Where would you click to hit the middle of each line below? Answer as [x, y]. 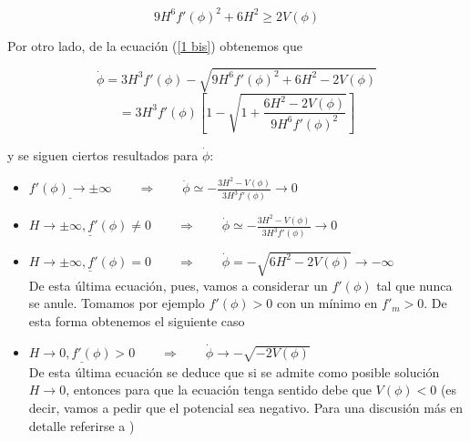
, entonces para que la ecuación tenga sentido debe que [219, 390]
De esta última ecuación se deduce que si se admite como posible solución [234, 371]
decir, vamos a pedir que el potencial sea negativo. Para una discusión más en [246, 407]
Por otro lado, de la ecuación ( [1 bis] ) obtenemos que [155, 45]
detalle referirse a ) [82, 425]
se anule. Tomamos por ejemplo [117, 303]
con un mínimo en [327, 303]
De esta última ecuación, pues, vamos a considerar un [178, 285]
